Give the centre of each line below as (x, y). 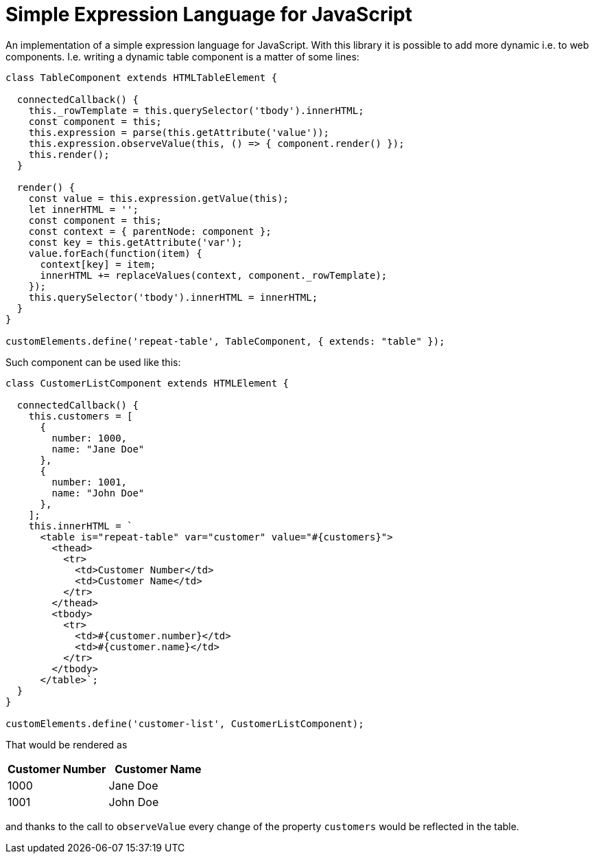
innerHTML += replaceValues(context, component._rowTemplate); (214, 275)
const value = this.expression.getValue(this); (159, 198)
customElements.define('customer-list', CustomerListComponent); (185, 723)
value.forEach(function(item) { (115, 253)
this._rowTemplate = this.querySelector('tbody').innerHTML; (196, 110)
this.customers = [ (81, 416)
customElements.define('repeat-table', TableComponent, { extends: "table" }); (225, 341)
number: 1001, (90, 482)
